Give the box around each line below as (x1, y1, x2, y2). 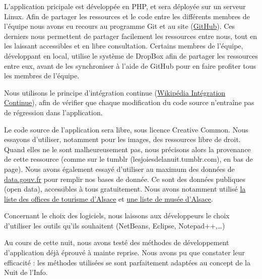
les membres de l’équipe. (4, 70, 80, 81)
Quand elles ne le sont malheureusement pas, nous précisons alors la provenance (4, 144, 251, 154)
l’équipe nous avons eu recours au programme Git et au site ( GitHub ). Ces (4, 21, 235, 31)
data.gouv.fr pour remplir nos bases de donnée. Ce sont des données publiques (4, 173, 245, 184)
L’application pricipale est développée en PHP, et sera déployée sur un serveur (4, 1, 246, 11)
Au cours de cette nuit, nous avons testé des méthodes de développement (4, 237, 229, 248)
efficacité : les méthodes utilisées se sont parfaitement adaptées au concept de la (4, 257, 250, 267)
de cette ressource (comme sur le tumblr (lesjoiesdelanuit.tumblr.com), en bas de (4, 154, 253, 164)
